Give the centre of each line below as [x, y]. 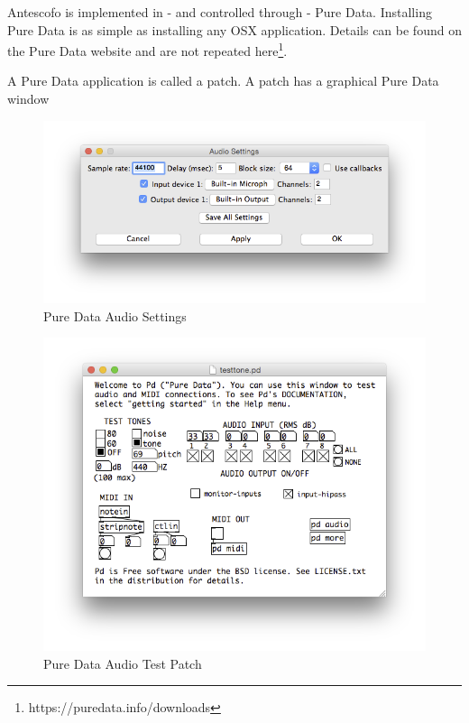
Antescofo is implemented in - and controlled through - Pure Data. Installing [220, 12]
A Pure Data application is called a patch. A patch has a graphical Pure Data [223, 81]
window [28, 99]
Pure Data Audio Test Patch [123, 663]
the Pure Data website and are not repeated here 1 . [147, 49]
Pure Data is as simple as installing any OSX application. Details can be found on [234, 29]
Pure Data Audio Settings [115, 315]
